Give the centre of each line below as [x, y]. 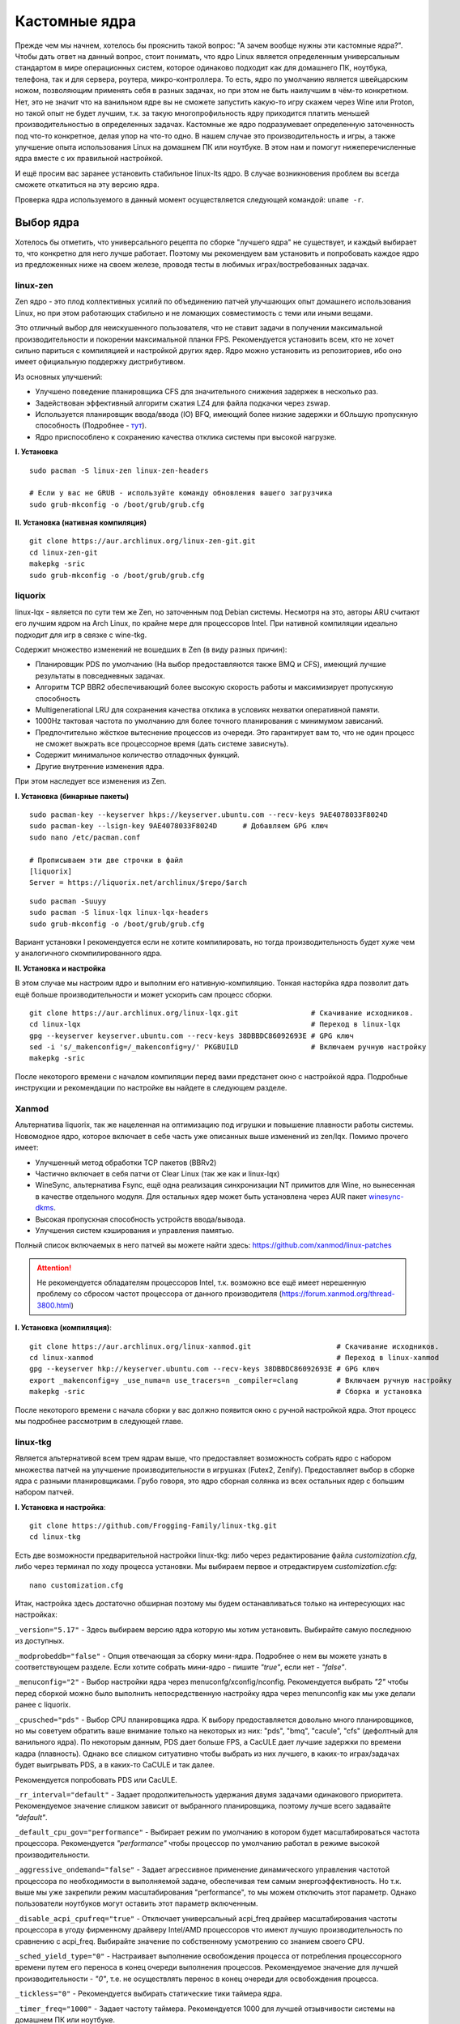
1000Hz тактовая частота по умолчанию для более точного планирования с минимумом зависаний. [209, 721]
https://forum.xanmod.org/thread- [339, 1294]
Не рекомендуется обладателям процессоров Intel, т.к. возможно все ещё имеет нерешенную [202, 1282]
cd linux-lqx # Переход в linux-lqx [215, 1025]
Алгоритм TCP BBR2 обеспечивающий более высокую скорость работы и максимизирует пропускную [214, 687]
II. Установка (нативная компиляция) [81, 523]
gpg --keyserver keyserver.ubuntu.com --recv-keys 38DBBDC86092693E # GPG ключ [192, 1035]
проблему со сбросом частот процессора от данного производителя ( [160, 1294]
